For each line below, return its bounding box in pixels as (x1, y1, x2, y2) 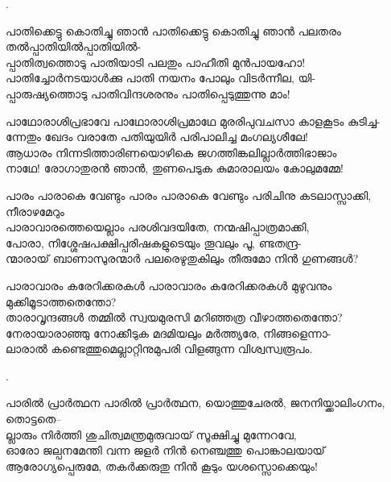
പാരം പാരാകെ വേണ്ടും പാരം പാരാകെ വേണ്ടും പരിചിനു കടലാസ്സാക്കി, (6, 186, 372, 203)
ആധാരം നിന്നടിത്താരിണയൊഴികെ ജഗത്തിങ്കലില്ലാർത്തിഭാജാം (6, 143, 337, 160)
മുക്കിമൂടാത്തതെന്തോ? (6, 293, 117, 310)
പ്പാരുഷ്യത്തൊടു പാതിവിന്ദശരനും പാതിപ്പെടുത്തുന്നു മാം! (6, 85, 290, 102)
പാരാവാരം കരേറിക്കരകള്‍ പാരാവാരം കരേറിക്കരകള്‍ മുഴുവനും (6, 276, 332, 293)
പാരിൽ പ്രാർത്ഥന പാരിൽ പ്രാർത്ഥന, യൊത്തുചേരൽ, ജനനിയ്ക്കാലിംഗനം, (6, 394, 385, 411)
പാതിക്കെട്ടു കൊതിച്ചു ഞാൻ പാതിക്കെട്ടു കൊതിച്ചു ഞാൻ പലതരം (6, 22, 341, 39)
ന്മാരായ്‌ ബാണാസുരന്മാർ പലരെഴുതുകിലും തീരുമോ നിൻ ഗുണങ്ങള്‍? (6, 250, 359, 267)
